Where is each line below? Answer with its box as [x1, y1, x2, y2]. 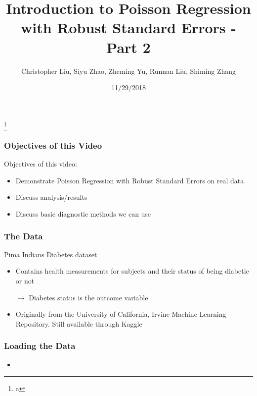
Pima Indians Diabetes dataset [4, 249, 97, 259]
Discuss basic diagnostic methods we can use [15, 209, 151, 219]
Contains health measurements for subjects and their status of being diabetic [15, 266, 249, 276]
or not [15, 276, 35, 286]
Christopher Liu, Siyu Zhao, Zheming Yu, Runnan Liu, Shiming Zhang [21, 65, 236, 76]
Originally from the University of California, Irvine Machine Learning [15, 309, 226, 319]
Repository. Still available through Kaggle [15, 318, 142, 329]
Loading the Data [4, 339, 76, 352]
